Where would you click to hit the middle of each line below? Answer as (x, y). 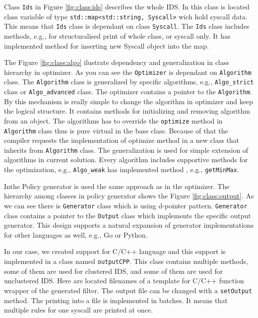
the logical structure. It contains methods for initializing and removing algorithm (127, 111)
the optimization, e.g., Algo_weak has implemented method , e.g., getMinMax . (122, 169)
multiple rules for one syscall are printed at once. (78, 310)
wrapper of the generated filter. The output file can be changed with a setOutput (128, 290)
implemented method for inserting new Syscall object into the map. (106, 45)
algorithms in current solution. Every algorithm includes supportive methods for (126, 159)
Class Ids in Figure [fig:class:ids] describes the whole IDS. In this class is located (127, 6)
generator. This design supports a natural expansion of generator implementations (129, 225)
